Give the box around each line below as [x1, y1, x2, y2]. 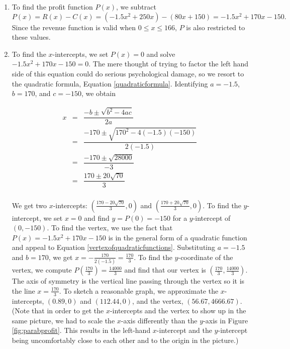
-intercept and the [156, 325, 212, 335]
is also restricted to [186, 22, 245, 32]
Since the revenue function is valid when [12, 22, 136, 32]
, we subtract [116, 2, 156, 12]
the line [12, 285, 35, 296]
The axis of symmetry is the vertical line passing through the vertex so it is [12, 276, 245, 286]
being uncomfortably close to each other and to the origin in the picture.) [12, 335, 239, 345]
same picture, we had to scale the [12, 315, 115, 325]
